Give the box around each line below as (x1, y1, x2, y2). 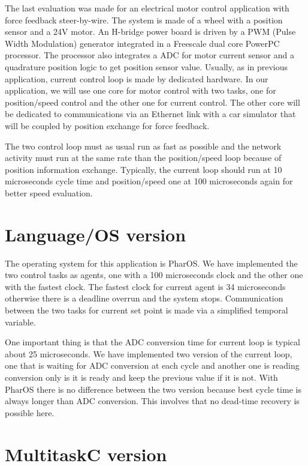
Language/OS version (5, 222, 186, 246)
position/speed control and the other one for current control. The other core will (5, 95, 300, 108)
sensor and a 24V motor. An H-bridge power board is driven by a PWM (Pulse (5, 25, 296, 38)
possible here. (5, 406, 55, 419)
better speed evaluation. (5, 186, 93, 199)
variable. (5, 315, 36, 328)
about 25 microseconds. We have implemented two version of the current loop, (5, 347, 292, 360)
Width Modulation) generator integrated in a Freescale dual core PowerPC (5, 37, 280, 49)
